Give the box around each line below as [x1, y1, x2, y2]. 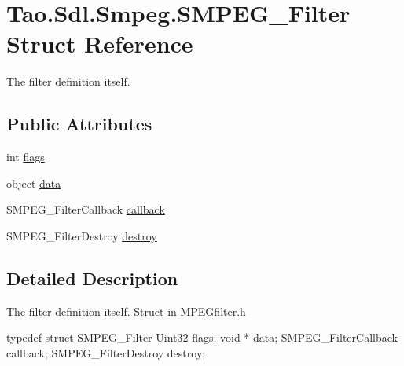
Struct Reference [6, 27, 193, 60]
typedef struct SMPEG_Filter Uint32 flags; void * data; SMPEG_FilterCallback [6, 329, 398, 346]
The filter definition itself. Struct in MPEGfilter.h [6, 302, 246, 319]
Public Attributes [6, 112, 152, 136]
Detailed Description [6, 265, 178, 290]
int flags [6, 148, 45, 165]
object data [6, 174, 61, 191]
